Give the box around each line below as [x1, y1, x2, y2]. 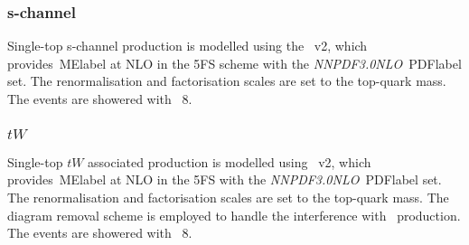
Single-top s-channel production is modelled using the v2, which [7, 36, 368, 55]
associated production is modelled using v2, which [88, 152, 371, 171]
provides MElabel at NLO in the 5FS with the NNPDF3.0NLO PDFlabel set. [7, 170, 442, 189]
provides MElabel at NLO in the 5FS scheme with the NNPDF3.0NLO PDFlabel [7, 53, 462, 72]
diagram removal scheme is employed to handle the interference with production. [7, 205, 461, 224]
